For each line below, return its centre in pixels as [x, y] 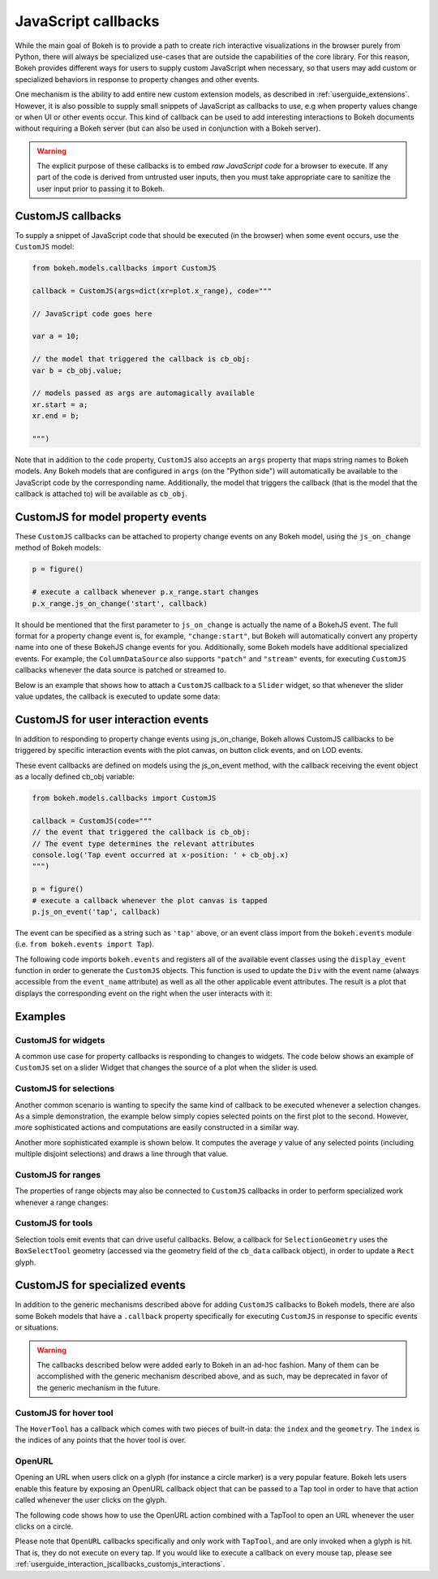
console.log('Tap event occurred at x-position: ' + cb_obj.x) [161, 854]
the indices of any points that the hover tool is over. [101, 1440]
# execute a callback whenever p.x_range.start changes [146, 592]
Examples [41, 1017]
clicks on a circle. [44, 1526]
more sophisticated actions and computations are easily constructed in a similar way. [157, 1127]
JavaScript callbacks [87, 21]
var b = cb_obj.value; [77, 370]
